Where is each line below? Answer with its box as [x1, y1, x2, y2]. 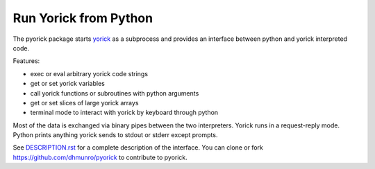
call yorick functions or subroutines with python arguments [30, 89, 199, 97]
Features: [12, 57, 40, 65]
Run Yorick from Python [12, 10, 153, 26]
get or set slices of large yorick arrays [30, 98, 139, 107]
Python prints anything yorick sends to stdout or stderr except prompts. [12, 131, 218, 139]
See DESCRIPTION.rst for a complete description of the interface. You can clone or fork [12, 143, 264, 152]
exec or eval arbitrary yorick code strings [30, 69, 149, 78]
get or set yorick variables [30, 80, 106, 88]
